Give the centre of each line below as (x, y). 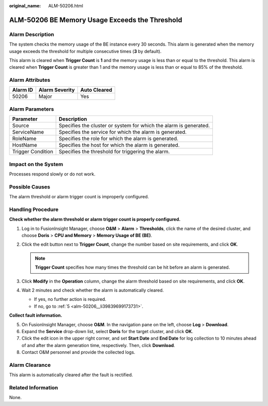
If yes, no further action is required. (70, 299)
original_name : (25, 6)
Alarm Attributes (30, 80)
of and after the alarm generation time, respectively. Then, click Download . (99, 345)
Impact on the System (36, 164)
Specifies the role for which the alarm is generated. (119, 139)
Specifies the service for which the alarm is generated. (123, 132)
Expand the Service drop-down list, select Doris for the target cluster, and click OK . (107, 331)
